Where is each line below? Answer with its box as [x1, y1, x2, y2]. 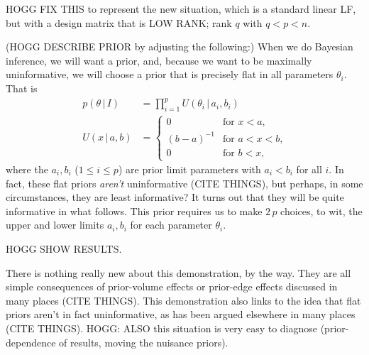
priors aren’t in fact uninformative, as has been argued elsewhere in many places [6, 307, 356, 322]
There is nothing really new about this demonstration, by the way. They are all [6, 265, 351, 280]
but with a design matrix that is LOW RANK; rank [6, 15, 232, 30]
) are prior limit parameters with [118, 162, 261, 177]
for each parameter [130, 217, 212, 232]
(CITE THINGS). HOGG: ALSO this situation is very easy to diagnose [6, 320, 317, 335]
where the [6, 162, 48, 177]
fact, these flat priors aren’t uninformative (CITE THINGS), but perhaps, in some [6, 175, 363, 190]
